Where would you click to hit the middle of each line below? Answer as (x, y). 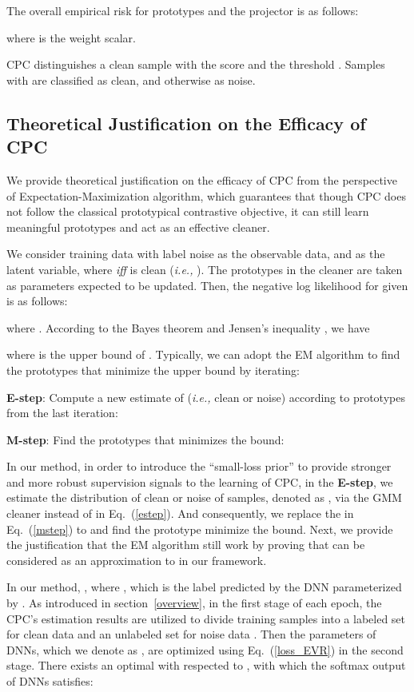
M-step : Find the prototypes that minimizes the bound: (145, 439)
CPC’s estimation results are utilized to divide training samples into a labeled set (206, 618)
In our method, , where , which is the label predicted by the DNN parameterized (204, 587)
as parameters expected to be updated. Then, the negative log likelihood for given (207, 285)
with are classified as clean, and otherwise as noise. (131, 80)
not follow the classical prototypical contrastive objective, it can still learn (188, 211)
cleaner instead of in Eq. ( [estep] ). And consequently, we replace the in (180, 513)
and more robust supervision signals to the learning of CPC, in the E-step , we (200, 481)
